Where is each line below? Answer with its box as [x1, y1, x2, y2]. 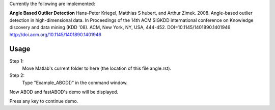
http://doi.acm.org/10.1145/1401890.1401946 [9, 31, 102, 38]
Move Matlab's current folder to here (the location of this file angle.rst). [22, 65, 172, 71]
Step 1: [9, 58, 24, 64]
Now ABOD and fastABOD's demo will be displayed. [9, 89, 119, 95]
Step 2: [9, 72, 25, 78]
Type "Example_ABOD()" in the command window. [22, 79, 128, 86]
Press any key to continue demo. [9, 98, 78, 104]
